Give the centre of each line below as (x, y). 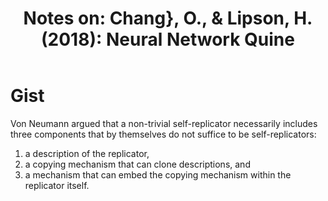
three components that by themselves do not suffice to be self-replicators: (163, 134)
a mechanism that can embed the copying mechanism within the (158, 174)
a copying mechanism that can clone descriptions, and (137, 164)
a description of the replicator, (87, 153)
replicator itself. (57, 185)
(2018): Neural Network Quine (168, 39)
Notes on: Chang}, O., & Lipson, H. (168, 18)
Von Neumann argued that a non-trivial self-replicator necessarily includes (164, 123)
